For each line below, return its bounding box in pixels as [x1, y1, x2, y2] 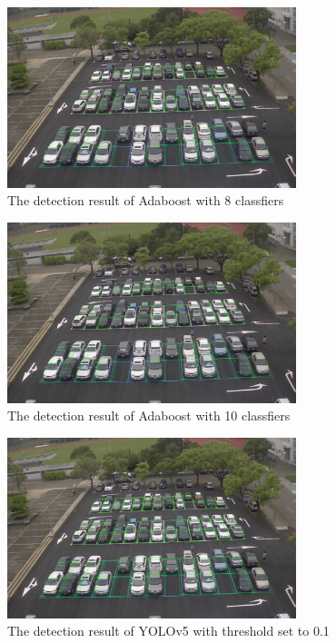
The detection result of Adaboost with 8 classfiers [7, 191, 284, 210]
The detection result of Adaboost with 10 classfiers [7, 406, 291, 425]
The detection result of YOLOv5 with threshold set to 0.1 [7, 621, 330, 640]
